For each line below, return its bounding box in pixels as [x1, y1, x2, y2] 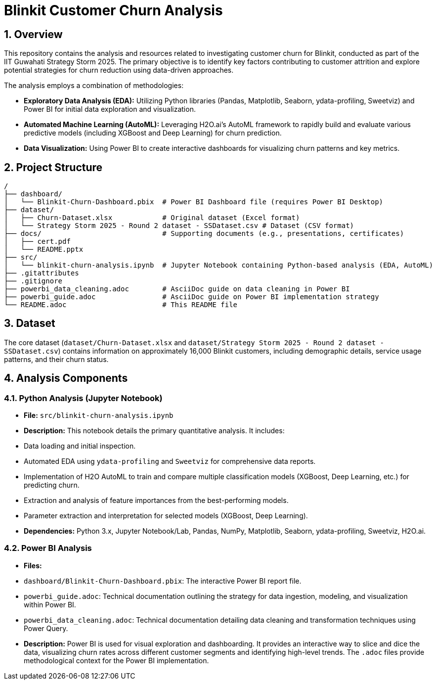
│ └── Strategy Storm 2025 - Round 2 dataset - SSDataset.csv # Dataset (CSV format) [4, 222, 354, 230]
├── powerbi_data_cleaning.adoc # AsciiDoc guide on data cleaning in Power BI [4, 285, 350, 293]
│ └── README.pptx [4, 245, 84, 254]
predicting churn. [24, 481, 80, 490]
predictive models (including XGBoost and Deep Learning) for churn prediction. [24, 129, 282, 137]
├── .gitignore [4, 277, 63, 285]
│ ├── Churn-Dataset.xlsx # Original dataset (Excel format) [4, 214, 300, 222]
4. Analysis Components [4, 372, 128, 385]
